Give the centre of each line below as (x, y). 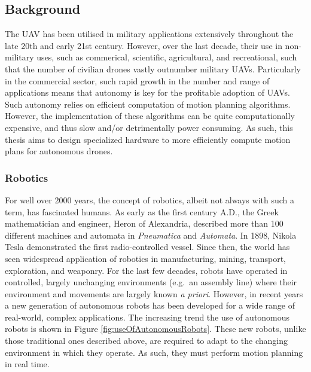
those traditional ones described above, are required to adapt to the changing (146, 341)
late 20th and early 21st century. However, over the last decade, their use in (144, 45)
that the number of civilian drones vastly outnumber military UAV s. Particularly (153, 68)
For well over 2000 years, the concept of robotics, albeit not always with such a (150, 199)
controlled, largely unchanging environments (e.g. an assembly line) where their (151, 282)
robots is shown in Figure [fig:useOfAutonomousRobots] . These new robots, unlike (155, 329)
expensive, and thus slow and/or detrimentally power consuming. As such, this (149, 127)
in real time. (27, 364)
